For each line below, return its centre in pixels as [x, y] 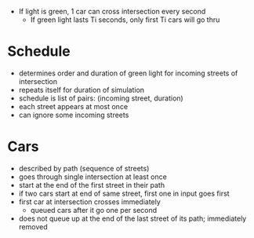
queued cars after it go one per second [94, 210]
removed [33, 226]
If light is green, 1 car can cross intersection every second [112, 11]
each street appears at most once [73, 106]
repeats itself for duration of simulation [82, 90]
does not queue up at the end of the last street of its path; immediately [132, 218]
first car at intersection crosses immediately [90, 201]
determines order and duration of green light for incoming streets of [128, 73]
